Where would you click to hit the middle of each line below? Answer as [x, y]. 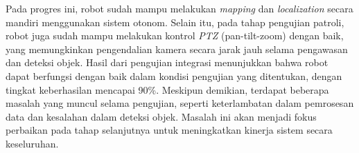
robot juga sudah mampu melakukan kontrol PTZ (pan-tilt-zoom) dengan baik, [175, 35]
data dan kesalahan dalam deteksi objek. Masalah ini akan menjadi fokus [161, 116]
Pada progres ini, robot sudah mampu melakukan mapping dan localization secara [179, 8]
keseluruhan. [32, 143]
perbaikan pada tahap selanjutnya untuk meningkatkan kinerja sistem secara [169, 130]
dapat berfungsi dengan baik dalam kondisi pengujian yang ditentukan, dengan [174, 75]
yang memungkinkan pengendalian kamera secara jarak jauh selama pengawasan [177, 49]
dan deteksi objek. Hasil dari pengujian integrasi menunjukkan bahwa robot [167, 62]
